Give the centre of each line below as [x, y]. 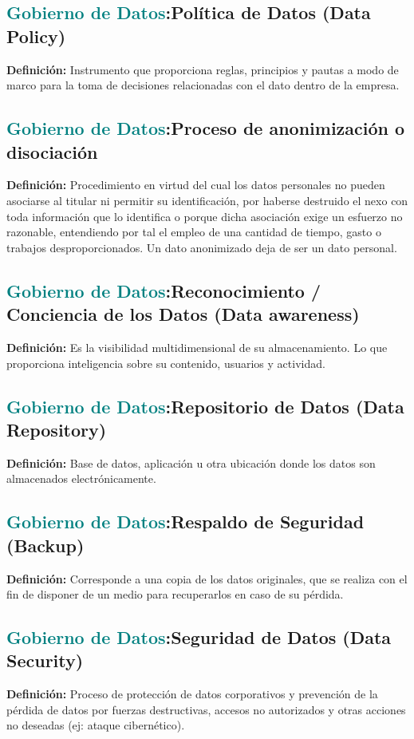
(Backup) [45, 545]
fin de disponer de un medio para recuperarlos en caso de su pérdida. [175, 594]
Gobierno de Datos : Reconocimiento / [164, 290]
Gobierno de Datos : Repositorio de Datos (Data [205, 406]
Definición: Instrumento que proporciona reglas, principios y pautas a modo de [203, 69]
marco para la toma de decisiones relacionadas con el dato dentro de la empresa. [203, 85]
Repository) [57, 429]
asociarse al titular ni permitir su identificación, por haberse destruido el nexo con [207, 200]
